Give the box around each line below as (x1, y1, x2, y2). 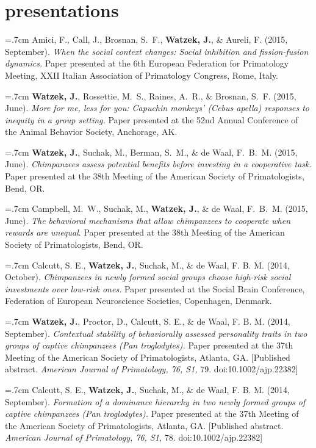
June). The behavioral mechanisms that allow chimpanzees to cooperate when (5, 214, 291, 226)
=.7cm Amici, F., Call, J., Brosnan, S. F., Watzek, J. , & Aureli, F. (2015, (5, 33, 288, 46)
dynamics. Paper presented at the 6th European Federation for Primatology (5, 57, 289, 70)
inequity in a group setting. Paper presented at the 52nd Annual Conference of (5, 113, 298, 126)
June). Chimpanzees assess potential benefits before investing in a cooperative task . (5, 157, 312, 170)
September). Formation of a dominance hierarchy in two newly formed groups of (5, 395, 306, 408)
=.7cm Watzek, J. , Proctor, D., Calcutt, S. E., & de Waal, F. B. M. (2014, (5, 315, 290, 327)
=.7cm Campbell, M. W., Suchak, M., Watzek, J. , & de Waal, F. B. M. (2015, (5, 202, 308, 215)
